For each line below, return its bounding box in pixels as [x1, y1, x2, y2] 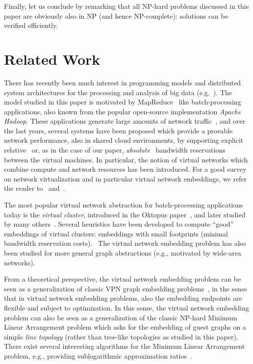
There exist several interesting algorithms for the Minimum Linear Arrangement [4, 341, 245, 351]
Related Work [4, 49, 101, 69]
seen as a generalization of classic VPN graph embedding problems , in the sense [4, 283, 247, 293]
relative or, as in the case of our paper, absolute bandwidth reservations [4, 145, 226, 155]
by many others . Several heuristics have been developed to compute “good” [4, 219, 234, 229]
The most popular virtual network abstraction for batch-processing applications [4, 200, 243, 210]
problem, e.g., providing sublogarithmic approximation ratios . [4, 350, 192, 361]
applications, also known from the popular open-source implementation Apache [4, 106, 241, 116]
